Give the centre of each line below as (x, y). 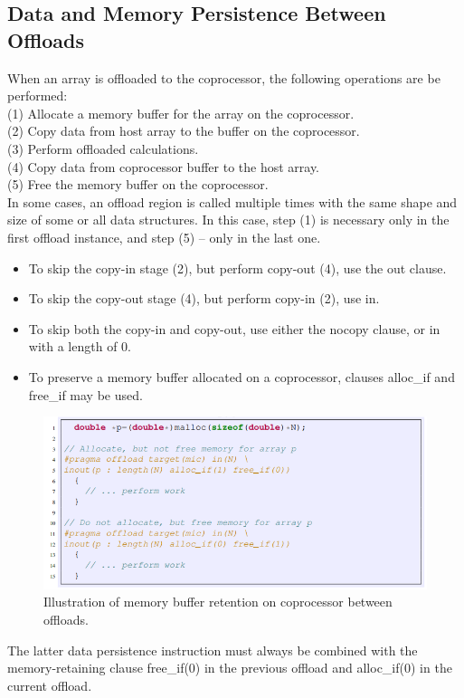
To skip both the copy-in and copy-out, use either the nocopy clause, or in (234, 328)
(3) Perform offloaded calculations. (103, 148)
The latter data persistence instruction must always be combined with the (213, 650)
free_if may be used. (85, 394)
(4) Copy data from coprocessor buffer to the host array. (164, 166)
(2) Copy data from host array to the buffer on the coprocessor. (184, 131)
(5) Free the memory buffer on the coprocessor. (138, 184)
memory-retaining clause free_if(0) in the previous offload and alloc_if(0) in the (230, 668)
